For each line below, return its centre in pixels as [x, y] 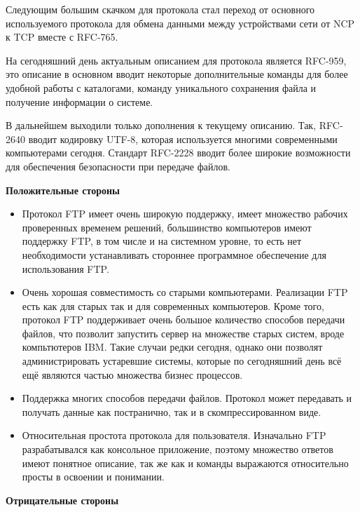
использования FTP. [65, 268]
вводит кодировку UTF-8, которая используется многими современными [183, 139]
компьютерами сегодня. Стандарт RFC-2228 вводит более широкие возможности [178, 153]
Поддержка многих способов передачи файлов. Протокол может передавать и [187, 398]
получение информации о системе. [79, 101]
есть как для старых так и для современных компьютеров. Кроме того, [173, 305]
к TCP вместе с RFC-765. [62, 37]
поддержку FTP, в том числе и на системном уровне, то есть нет [162, 241]
